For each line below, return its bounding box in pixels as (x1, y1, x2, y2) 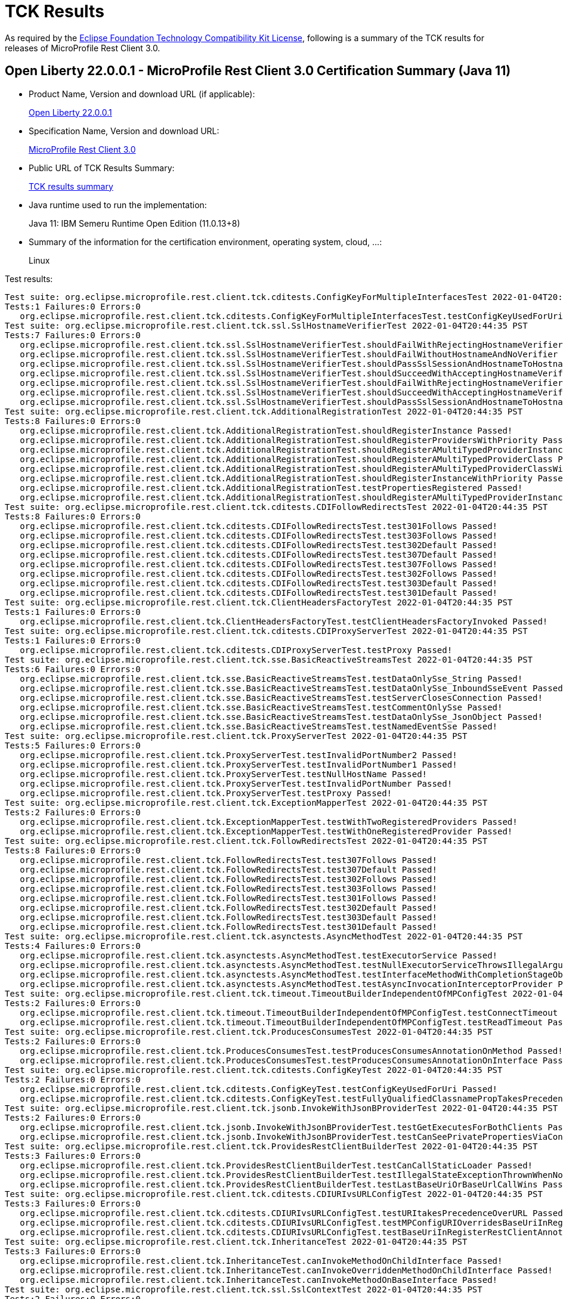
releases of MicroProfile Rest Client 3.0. (5, 42, 160, 53)
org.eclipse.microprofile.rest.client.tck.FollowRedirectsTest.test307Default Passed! (20, 864, 437, 874)
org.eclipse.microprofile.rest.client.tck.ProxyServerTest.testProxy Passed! (20, 788, 392, 798)
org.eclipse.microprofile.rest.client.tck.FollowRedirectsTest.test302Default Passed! (20, 902, 437, 913)
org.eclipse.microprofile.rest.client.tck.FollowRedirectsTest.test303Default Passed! (20, 912, 437, 922)
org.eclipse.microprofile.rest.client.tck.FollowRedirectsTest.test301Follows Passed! (20, 893, 437, 903)
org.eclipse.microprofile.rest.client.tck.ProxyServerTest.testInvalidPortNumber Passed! (20, 778, 453, 788)
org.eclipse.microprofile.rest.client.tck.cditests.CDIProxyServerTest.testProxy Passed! (20, 645, 453, 655)
